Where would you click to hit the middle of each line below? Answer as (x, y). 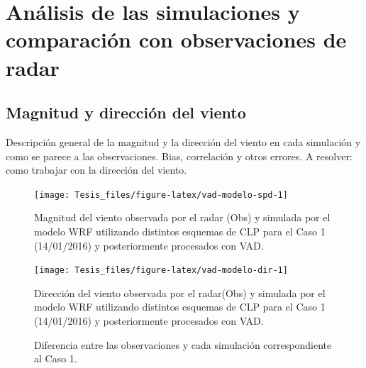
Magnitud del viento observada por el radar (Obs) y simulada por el (182, 217)
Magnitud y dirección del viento (126, 112)
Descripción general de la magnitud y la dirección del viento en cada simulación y (183, 141)
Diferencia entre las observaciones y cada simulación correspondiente (183, 344)
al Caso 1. (56, 358)
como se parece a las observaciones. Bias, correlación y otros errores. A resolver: (179, 156)
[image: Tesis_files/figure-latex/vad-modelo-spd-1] (161, 195)
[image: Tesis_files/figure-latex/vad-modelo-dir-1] (161, 271)
